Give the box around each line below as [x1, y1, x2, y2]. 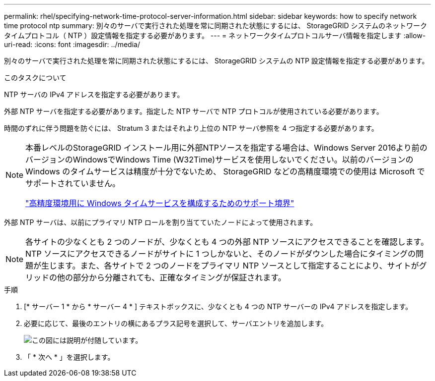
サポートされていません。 [25, 178, 121, 188]
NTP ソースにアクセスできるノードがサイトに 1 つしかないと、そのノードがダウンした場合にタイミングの [25, 249, 416, 259]
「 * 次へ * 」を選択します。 [24, 353, 115, 361]
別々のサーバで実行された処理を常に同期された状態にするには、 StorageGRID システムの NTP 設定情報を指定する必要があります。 [4, 56, 429, 65]
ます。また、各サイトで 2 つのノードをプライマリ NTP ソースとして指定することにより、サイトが [57, 261, 419, 271]
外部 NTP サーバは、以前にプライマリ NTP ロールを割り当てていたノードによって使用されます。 [4, 218, 317, 226]
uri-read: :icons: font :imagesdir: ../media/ [4, 40, 140, 49]
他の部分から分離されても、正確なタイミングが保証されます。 [57, 272, 286, 282]
